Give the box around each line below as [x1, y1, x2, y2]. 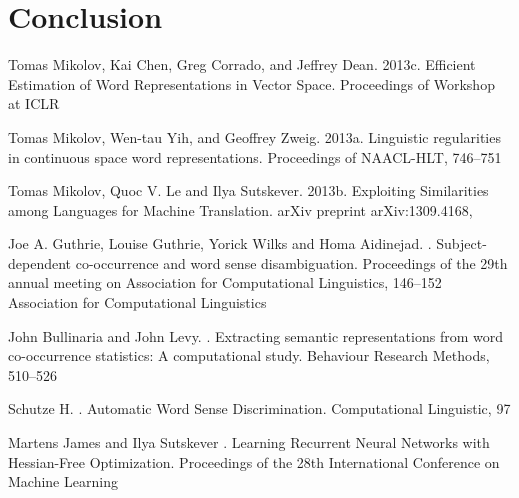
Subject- [436, 233, 487, 254]
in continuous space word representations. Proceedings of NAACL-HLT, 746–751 [8, 146, 502, 167]
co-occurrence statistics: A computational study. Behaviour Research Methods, [8, 345, 490, 366]
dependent [8, 252, 72, 273]
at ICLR [8, 93, 60, 114]
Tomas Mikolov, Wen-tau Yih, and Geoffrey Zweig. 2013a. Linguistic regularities [8, 126, 501, 147]
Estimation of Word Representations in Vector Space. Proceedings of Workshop [8, 73, 495, 94]
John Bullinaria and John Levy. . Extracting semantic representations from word [8, 325, 503, 346]
